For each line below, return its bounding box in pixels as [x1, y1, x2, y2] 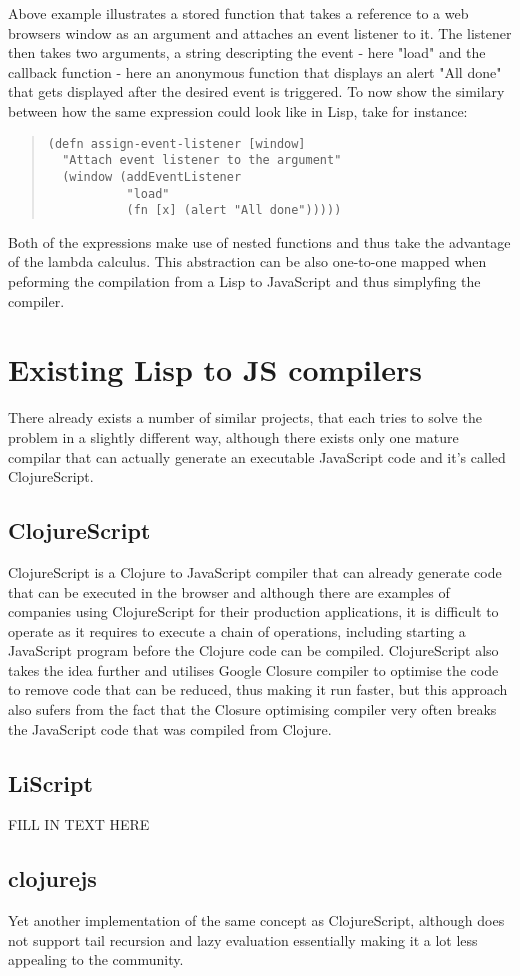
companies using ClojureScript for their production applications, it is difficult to [8, 601, 499, 622]
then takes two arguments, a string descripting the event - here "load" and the [8, 42, 486, 63]
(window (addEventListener [62, 169, 242, 184]
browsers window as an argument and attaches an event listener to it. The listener [8, 22, 512, 43]
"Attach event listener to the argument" [62, 153, 342, 168]
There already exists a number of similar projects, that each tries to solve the [8, 407, 482, 428]
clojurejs [8, 863, 97, 894]
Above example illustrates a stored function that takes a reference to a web [8, 3, 469, 23]
